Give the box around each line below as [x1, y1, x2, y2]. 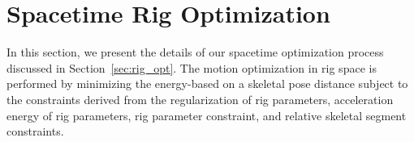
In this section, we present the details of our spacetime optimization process [6, 44, 384, 61]
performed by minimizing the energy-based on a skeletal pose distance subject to [6, 75, 408, 92]
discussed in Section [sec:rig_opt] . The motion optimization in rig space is [6, 59, 377, 76]
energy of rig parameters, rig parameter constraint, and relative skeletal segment [6, 106, 407, 123]
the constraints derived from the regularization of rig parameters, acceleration [6, 90, 394, 107]
